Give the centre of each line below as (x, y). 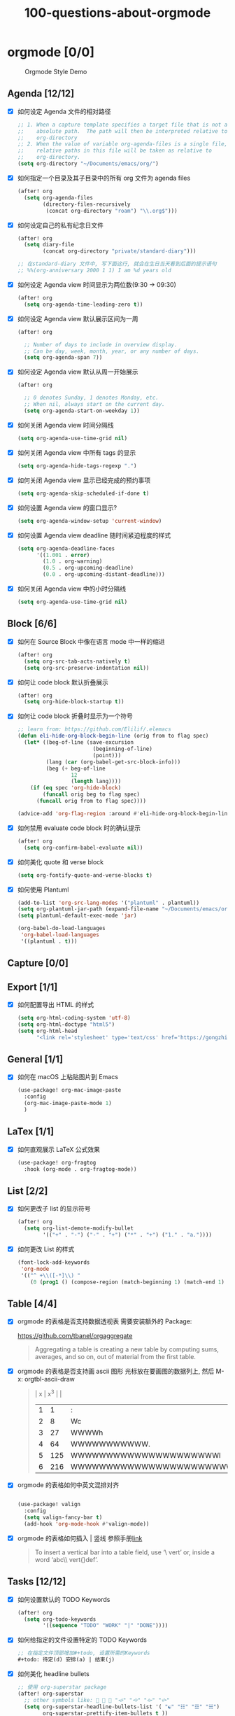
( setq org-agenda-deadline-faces (66, 548)
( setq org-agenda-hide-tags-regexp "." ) (77, 466)
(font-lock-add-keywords (54, 1263)
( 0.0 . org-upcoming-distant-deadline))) (104, 575)
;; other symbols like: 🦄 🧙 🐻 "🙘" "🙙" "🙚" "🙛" (97, 1700)
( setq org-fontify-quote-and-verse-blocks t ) (85, 875)
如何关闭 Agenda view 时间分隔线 (65, 425)
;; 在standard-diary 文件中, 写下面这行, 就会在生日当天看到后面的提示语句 (117, 264)
